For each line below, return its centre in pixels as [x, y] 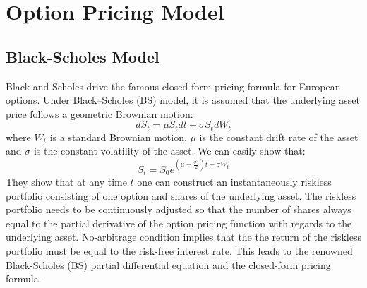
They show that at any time [66, 181]
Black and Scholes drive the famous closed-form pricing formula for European [173, 86]
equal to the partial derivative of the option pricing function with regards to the [179, 223]
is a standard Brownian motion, [118, 137]
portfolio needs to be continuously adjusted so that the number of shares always [179, 209]
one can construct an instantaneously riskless [234, 181]
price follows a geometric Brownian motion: [100, 113]
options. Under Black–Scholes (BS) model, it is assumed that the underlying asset [183, 100]
